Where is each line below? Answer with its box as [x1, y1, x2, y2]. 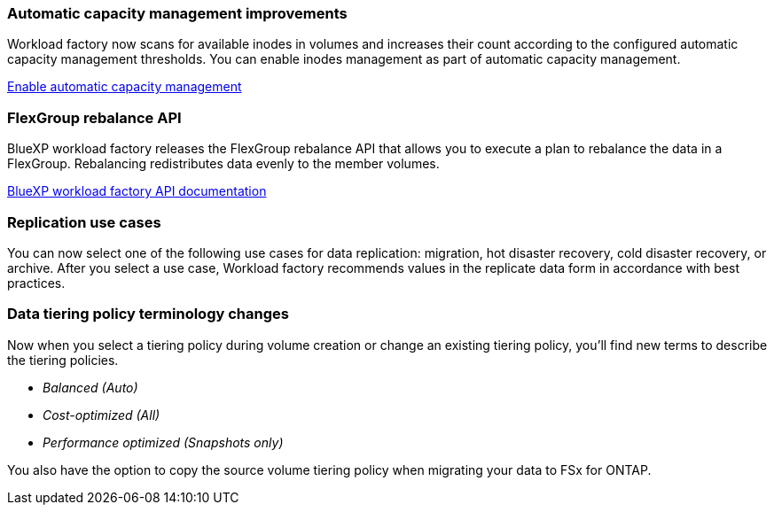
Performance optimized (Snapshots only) [43, 434, 284, 450]
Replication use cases [7, 213, 161, 231]
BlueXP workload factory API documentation [7, 183, 267, 199]
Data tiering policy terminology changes [7, 305, 289, 323]
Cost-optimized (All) [43, 407, 160, 423]
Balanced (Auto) [43, 379, 138, 395]
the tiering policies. [7, 352, 119, 368]
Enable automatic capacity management [7, 79, 242, 95]
